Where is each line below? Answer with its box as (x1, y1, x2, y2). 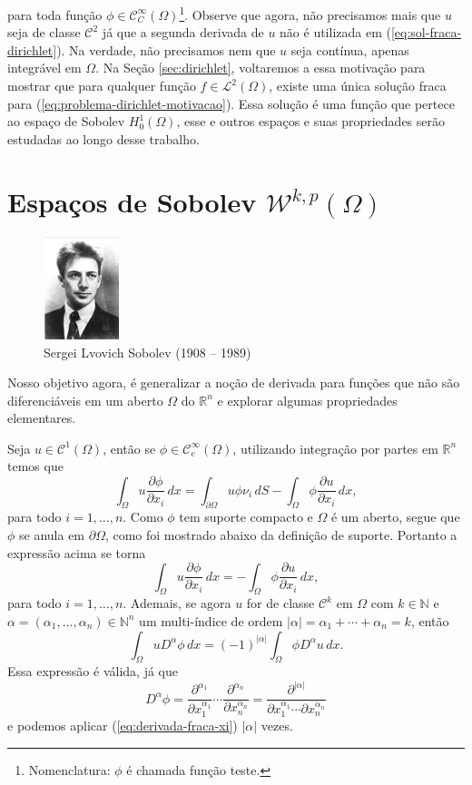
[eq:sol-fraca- (390, 23, 462, 42)
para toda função (7, 5, 103, 24)
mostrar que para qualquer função (7, 76, 196, 95)
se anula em (19, 525, 85, 544)
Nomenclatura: (28, 760, 111, 779)
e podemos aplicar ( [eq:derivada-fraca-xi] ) (7, 715, 238, 734)
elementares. (7, 408, 76, 427)
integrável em (7, 58, 82, 77)
